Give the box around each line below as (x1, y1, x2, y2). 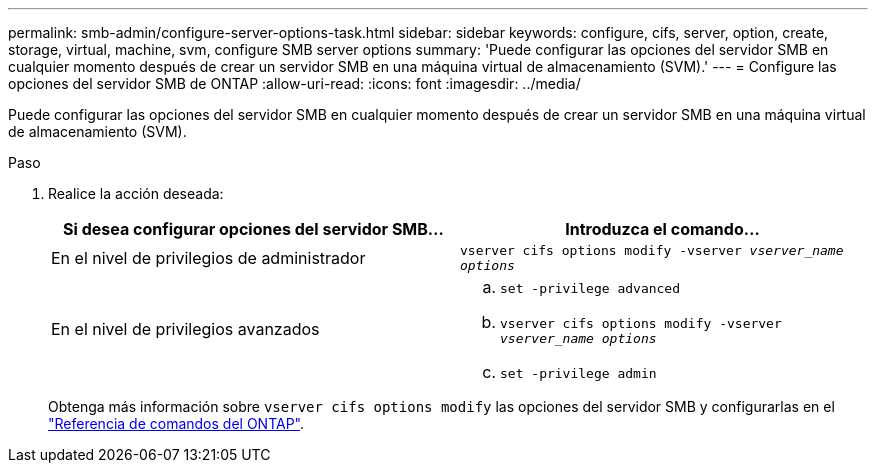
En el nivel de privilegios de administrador (51, 248, 366, 268)
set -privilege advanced (500, 281, 681, 296)
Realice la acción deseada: (48, 185, 224, 202)
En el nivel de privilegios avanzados (51, 319, 320, 339)
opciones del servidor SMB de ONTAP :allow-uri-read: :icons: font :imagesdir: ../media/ (8, 75, 581, 92)
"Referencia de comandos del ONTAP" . (48, 415, 305, 432)
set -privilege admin (500, 366, 657, 381)
